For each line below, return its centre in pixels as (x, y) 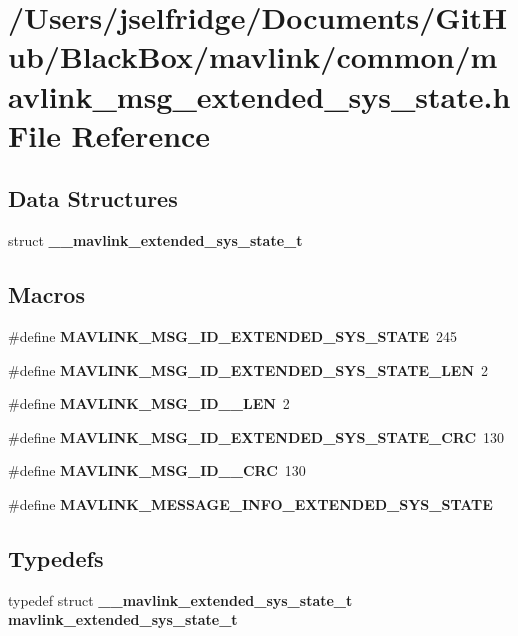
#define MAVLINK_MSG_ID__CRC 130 (157, 470)
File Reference (109, 134)
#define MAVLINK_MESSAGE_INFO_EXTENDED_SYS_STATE (250, 503)
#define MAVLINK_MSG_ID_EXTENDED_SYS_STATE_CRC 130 (256, 436)
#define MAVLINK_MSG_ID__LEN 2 (149, 403)
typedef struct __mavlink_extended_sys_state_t (180, 599)
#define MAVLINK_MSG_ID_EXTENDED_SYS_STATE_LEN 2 (248, 369)
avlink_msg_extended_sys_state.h (259, 95)
